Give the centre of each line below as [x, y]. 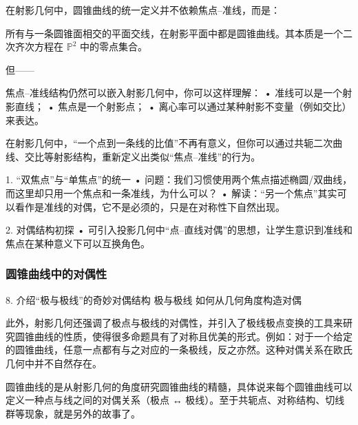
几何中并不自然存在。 [54, 363]
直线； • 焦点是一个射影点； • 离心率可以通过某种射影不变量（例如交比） [183, 106]
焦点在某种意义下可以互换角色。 [78, 243]
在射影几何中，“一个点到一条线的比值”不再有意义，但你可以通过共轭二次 [169, 143]
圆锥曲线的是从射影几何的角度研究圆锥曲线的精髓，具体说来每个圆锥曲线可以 [179, 386]
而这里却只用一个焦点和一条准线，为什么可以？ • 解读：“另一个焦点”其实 [171, 193]
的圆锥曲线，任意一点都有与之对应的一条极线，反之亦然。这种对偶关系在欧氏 [179, 350]
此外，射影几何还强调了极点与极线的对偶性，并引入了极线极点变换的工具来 [174, 323]
